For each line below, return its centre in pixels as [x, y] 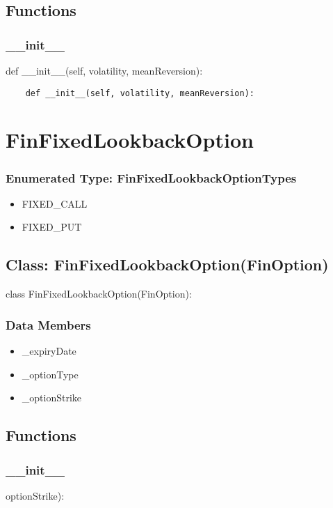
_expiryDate [49, 351]
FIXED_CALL [55, 203]
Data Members [48, 324]
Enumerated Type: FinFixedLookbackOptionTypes [151, 177]
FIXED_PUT [52, 227]
